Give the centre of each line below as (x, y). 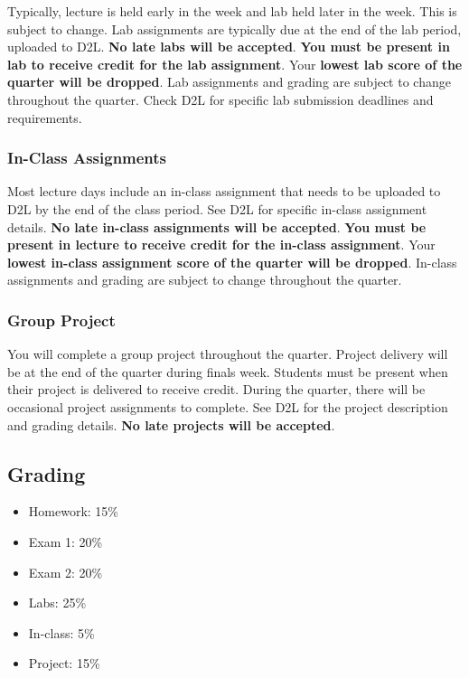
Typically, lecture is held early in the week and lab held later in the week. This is (232, 11)
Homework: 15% (73, 511)
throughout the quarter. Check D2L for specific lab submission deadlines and (220, 99)
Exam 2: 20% (66, 572)
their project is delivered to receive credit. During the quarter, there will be (216, 389)
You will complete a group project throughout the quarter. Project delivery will (228, 354)
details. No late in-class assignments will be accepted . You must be (217, 226)
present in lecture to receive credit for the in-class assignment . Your (221, 245)
